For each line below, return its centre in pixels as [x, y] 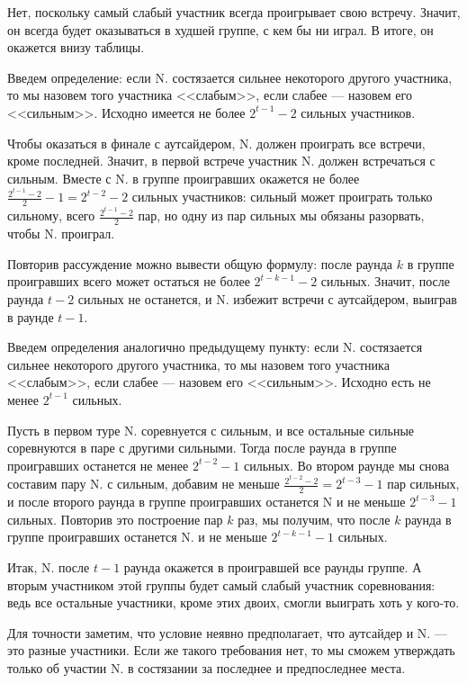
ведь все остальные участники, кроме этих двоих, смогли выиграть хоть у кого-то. [233, 602]
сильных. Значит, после [385, 281]
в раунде [31, 316]
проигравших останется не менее [98, 465]
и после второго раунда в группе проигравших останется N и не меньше [207, 502]
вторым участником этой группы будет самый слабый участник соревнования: [221, 584]
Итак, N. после [49, 566]
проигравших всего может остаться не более [129, 281]
